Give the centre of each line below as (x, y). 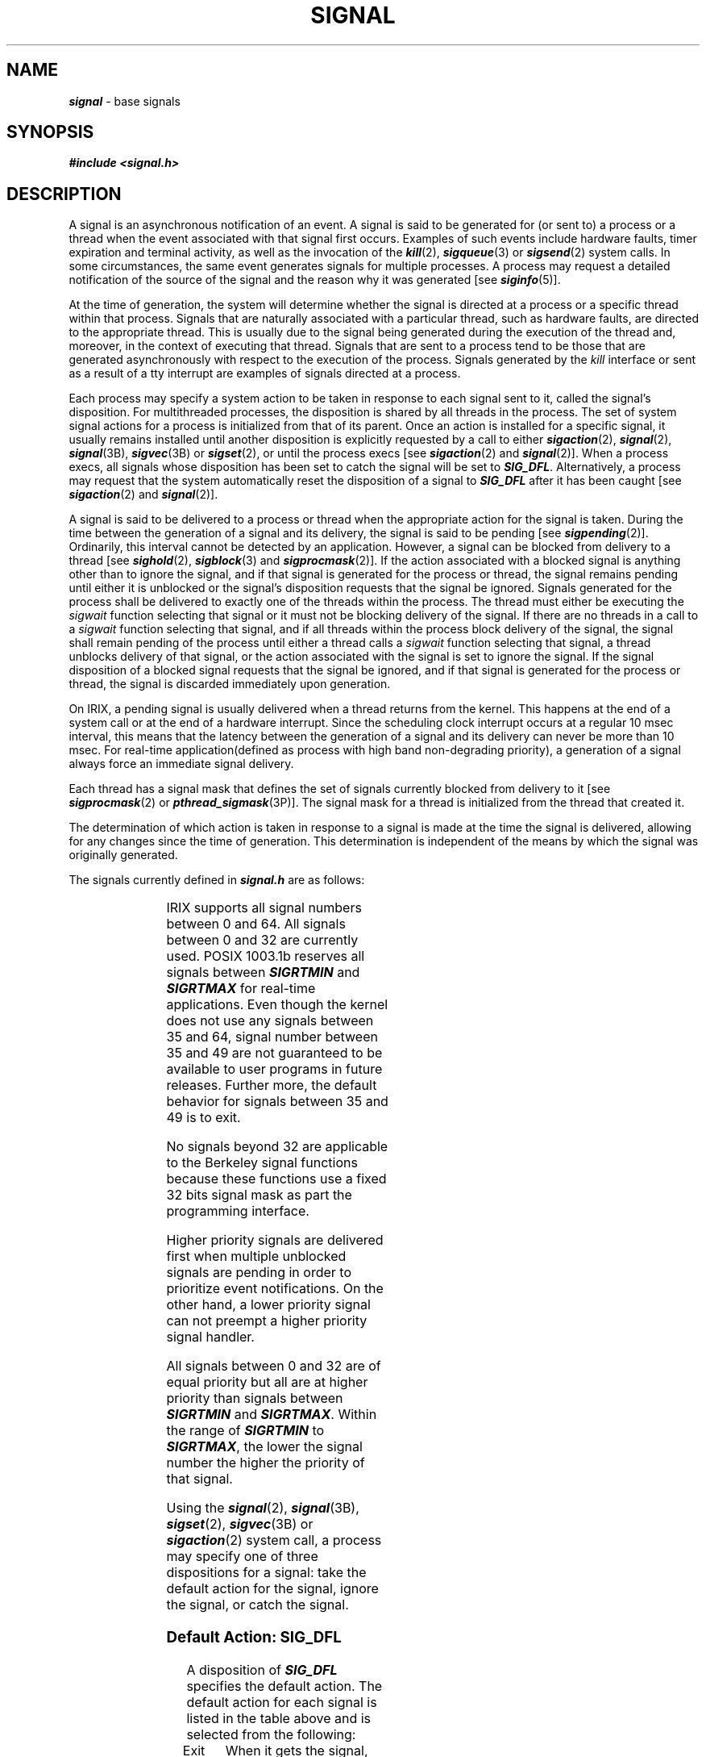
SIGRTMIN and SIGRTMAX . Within (272, 1415)
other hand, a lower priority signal (268, 1305)
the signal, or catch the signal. (257, 1605)
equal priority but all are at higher (267, 1382)
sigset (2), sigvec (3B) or (240, 1524)
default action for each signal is (282, 1702)
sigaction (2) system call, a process (274, 1540)
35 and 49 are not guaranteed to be (274, 1053)
